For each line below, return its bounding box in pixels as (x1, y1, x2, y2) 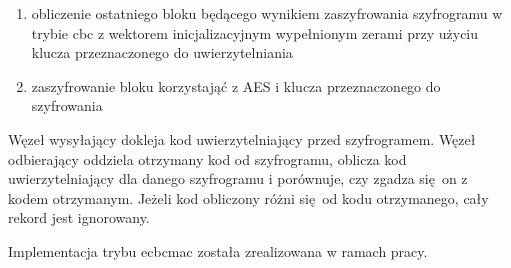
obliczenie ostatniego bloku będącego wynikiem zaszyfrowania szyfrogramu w (31, 3, 503, 23)
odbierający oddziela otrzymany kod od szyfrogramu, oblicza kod (8, 148, 407, 169)
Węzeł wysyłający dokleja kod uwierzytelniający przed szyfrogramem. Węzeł (8, 128, 476, 149)
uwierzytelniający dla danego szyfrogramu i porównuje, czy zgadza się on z (8, 168, 468, 189)
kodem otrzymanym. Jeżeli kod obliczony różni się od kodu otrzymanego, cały (8, 187, 489, 208)
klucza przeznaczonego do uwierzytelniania (31, 42, 293, 63)
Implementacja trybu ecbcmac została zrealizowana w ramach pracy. (8, 240, 428, 261)
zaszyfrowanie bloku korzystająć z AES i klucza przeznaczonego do (31, 75, 441, 96)
